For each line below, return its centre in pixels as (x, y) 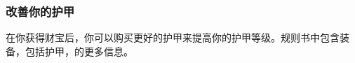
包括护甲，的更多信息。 (79, 51)
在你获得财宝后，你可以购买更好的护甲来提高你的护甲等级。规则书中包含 (173, 37)
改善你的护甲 (40, 11)
